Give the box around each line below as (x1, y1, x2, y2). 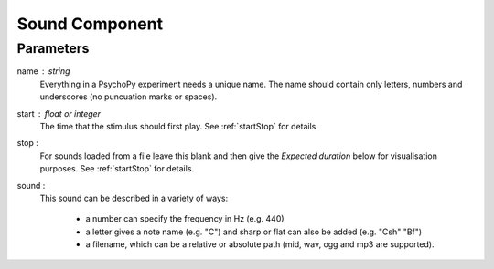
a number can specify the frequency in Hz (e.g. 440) (85, 213, 285, 224)
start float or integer (16, 108, 101, 119)
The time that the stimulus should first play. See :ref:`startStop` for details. (39, 120, 319, 131)
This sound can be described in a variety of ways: (39, 192, 229, 203)
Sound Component (16, 14, 164, 34)
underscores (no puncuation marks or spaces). (39, 91, 218, 102)
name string (16, 66, 70, 77)
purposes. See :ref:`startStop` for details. (39, 163, 195, 174)
